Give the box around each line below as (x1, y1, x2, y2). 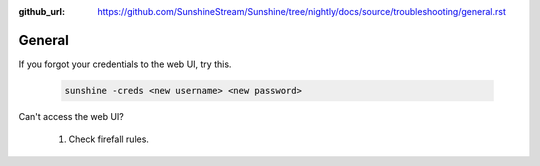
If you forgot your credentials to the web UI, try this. (18, 58, 232, 70)
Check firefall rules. (68, 133, 150, 145)
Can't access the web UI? (18, 110, 124, 122)
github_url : (18, 6, 65, 17)
